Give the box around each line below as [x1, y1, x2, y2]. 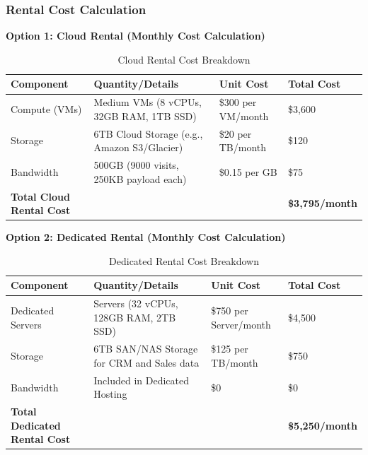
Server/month [211, 317, 271, 331]
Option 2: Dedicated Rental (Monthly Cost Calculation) [6, 230, 286, 244]
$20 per [219, 126, 252, 141]
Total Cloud [11, 189, 70, 203]
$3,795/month [288, 196, 357, 211]
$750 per [211, 303, 248, 318]
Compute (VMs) [11, 102, 82, 117]
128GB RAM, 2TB [93, 309, 176, 324]
